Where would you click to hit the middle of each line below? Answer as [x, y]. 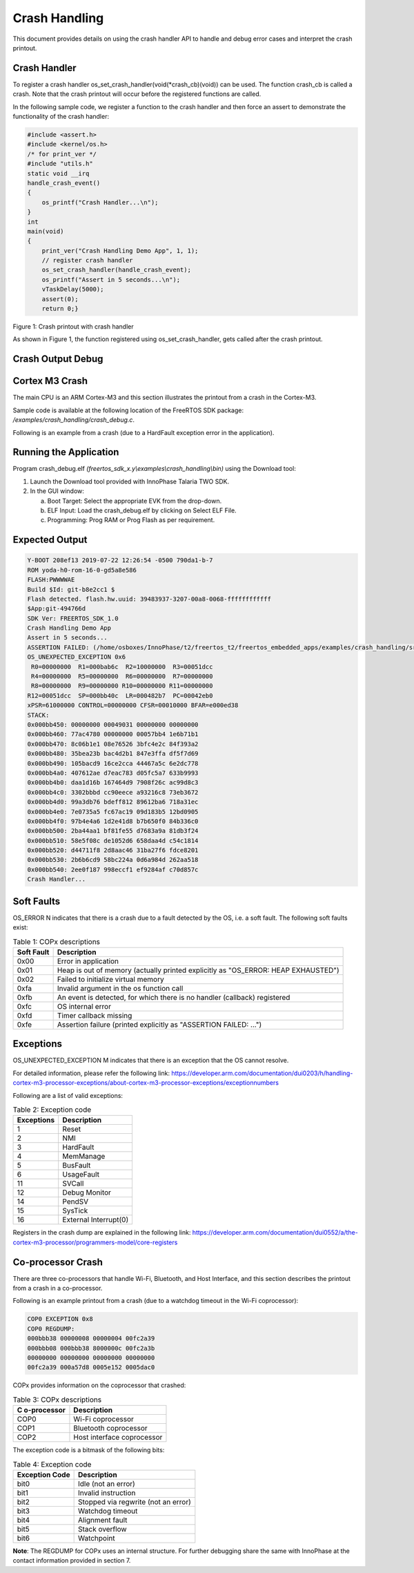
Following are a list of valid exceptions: [68, 1095]
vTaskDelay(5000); [73, 289]
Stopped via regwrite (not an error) [134, 1502]
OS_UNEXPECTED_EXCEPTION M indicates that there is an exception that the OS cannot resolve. [151, 1061]
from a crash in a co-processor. [58, 1289]
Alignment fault [102, 1520]
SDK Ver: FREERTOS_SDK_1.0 [73, 618]
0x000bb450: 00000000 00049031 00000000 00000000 [113, 725]
